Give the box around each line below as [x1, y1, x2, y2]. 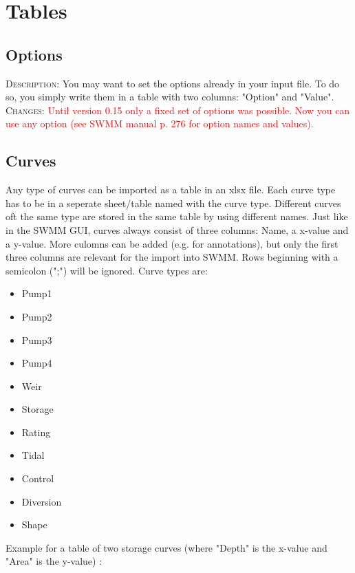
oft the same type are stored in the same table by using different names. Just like [6, 209, 348, 224]
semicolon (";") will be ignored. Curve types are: [6, 263, 208, 277]
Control [21, 471, 54, 486]
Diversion [21, 494, 62, 508]
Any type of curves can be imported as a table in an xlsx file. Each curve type [6, 182, 336, 197]
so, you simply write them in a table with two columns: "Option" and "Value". [6, 89, 334, 104]
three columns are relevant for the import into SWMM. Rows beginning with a [6, 250, 338, 264]
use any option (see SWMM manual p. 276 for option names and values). [6, 116, 314, 131]
